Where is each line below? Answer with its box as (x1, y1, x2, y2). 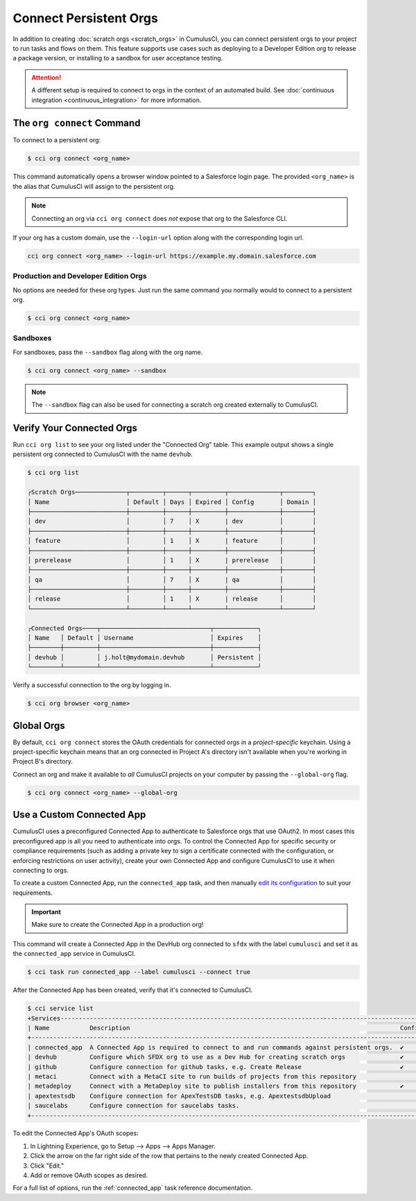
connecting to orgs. (12, 866, 69, 874)
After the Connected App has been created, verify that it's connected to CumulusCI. (12, 986, 253, 994)
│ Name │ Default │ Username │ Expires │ (27, 634, 262, 642)
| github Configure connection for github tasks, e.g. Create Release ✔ (27, 1063, 404, 1070)
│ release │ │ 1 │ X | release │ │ (27, 595, 317, 603)
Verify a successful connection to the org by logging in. (12, 681, 171, 689)
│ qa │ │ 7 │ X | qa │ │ (27, 576, 317, 583)
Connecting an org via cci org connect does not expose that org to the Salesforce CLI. (31, 214, 288, 222)
